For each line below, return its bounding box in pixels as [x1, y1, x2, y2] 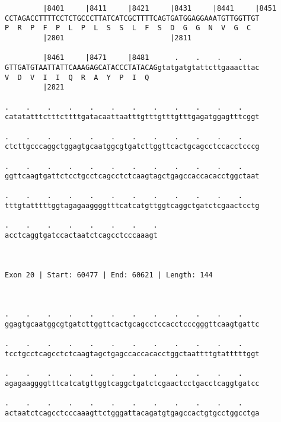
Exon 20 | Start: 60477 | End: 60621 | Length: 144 [5, 270, 213, 279]
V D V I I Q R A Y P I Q [5, 73, 149, 82]
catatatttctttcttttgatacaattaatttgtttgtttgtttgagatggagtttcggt [5, 113, 260, 122]
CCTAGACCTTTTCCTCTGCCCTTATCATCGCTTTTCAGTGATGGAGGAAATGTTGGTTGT [5, 14, 260, 23]
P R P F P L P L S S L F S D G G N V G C [5, 24, 251, 33]
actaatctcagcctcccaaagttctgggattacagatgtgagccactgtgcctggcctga [5, 408, 260, 417]
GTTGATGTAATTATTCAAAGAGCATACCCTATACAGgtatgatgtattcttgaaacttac [5, 63, 260, 72]
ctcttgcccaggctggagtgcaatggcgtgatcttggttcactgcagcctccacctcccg [5, 142, 260, 151]
